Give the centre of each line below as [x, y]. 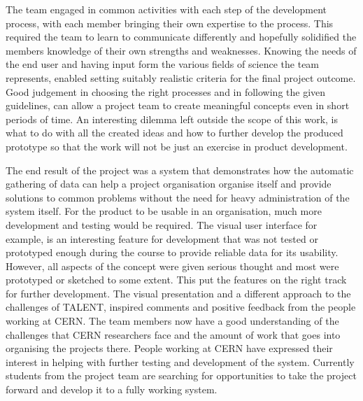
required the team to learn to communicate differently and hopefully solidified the [181, 37]
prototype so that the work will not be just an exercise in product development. [177, 146]
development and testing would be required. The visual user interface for [162, 224]
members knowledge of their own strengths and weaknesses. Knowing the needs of [181, 50]
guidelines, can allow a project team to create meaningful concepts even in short [178, 105]
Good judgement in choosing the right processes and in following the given [166, 91]
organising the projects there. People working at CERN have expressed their [169, 348]
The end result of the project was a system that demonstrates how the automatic [180, 170]
